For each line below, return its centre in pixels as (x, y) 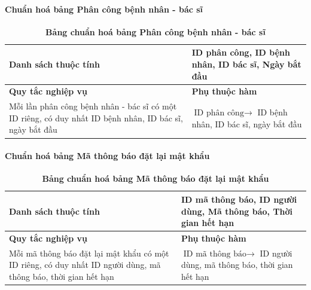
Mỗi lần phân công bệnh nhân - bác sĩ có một (93, 106)
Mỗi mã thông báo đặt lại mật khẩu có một (89, 253)
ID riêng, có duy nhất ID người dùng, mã (85, 265)
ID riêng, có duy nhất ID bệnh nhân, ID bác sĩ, (96, 117)
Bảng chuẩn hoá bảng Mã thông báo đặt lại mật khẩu (155, 178)
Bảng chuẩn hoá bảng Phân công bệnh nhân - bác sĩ (155, 31)
